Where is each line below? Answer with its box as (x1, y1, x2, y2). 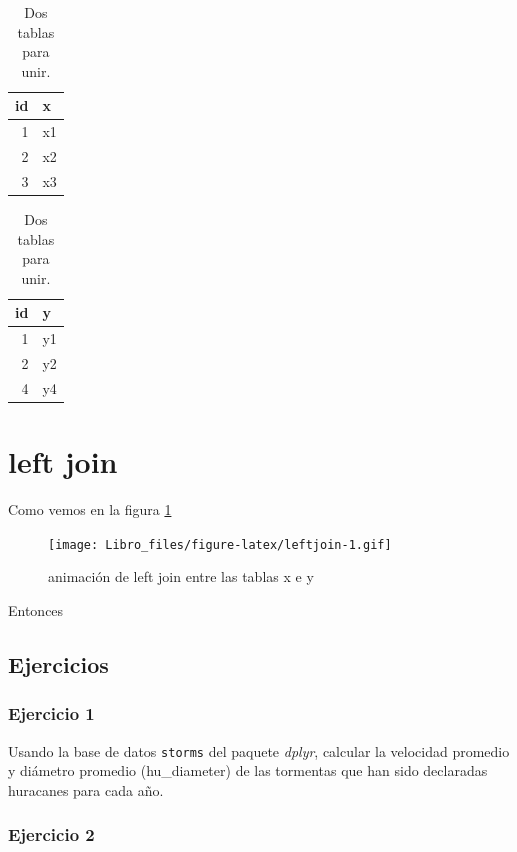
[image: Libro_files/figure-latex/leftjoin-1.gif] (48, 537, 392, 552)
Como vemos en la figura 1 (8, 499, 172, 520)
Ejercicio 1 (8, 701, 95, 726)
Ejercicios (8, 648, 109, 679)
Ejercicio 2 (8, 822, 95, 847)
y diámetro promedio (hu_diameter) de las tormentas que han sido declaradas (8, 760, 488, 781)
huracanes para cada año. (8, 779, 164, 800)
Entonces (8, 599, 64, 620)
